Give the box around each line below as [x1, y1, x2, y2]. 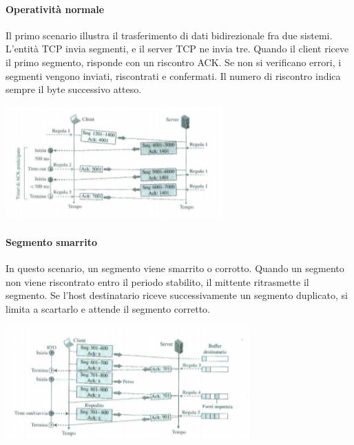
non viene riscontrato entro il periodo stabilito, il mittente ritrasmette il [6, 274, 309, 289]
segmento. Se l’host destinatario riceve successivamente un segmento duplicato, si [6, 288, 348, 302]
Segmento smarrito [6, 234, 97, 249]
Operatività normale [6, 1, 105, 16]
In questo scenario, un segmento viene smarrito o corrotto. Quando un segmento [6, 261, 344, 276]
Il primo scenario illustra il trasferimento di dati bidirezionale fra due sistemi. [6, 28, 333, 42]
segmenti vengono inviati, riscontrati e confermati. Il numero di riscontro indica [6, 68, 341, 83]
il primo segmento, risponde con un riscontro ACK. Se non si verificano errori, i [6, 54, 342, 69]
